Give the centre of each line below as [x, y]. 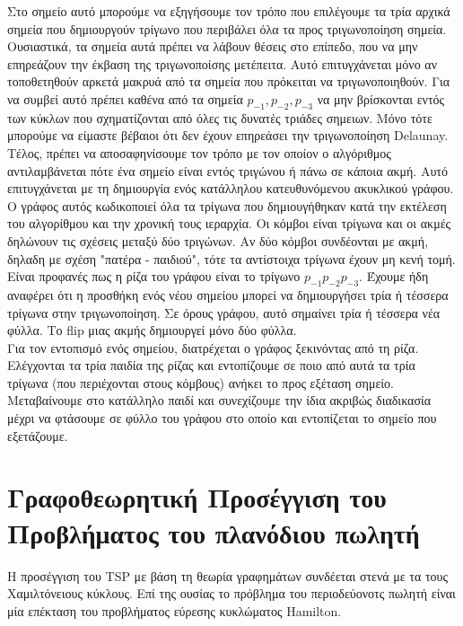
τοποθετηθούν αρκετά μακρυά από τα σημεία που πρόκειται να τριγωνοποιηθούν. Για [229, 81]
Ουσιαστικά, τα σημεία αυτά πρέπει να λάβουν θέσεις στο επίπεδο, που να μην [213, 46]
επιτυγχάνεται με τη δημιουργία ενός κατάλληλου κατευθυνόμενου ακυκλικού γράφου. [231, 188]
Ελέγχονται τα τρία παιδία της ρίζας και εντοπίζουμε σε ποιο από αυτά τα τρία [211, 365]
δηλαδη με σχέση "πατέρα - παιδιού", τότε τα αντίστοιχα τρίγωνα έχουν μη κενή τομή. [231, 258]
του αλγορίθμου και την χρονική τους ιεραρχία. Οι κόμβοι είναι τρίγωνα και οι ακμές [229, 223]
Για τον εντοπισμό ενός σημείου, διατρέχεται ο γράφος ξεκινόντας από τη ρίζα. [213, 347]
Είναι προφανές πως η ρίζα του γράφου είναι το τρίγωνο [154, 276]
